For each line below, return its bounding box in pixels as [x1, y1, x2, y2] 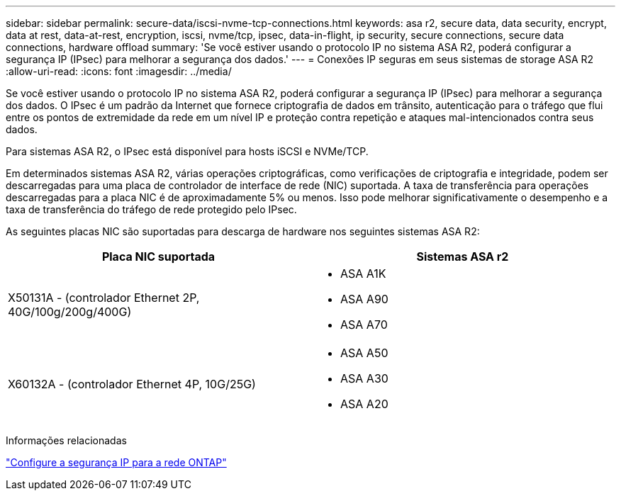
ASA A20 [340, 397, 388, 411]
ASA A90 [340, 292, 388, 306]
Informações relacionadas [6, 434, 127, 446]
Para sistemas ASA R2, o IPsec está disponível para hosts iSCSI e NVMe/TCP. [6, 145, 369, 157]
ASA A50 [340, 346, 388, 360]
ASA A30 [340, 371, 388, 385]
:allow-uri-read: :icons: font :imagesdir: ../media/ [6, 65, 232, 77]
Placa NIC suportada [101, 249, 216, 264]
